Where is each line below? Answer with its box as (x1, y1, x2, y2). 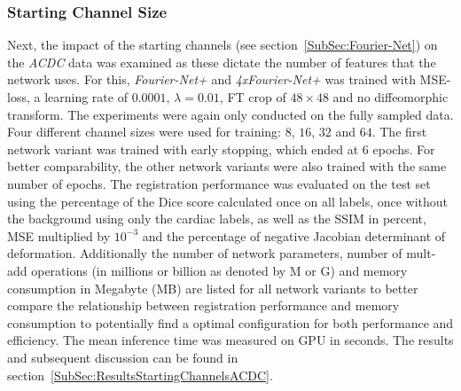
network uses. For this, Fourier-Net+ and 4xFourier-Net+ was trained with (7, 70, 416, 89)
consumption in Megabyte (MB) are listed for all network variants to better (7, 278, 418, 297)
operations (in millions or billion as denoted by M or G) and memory (31, 261, 408, 279)
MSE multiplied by (7, 226, 111, 245)
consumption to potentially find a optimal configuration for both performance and (7, 313, 454, 332)
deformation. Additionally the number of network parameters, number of (7, 244, 402, 262)
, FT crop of (219, 88, 286, 106)
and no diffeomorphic (332, 88, 449, 106)
